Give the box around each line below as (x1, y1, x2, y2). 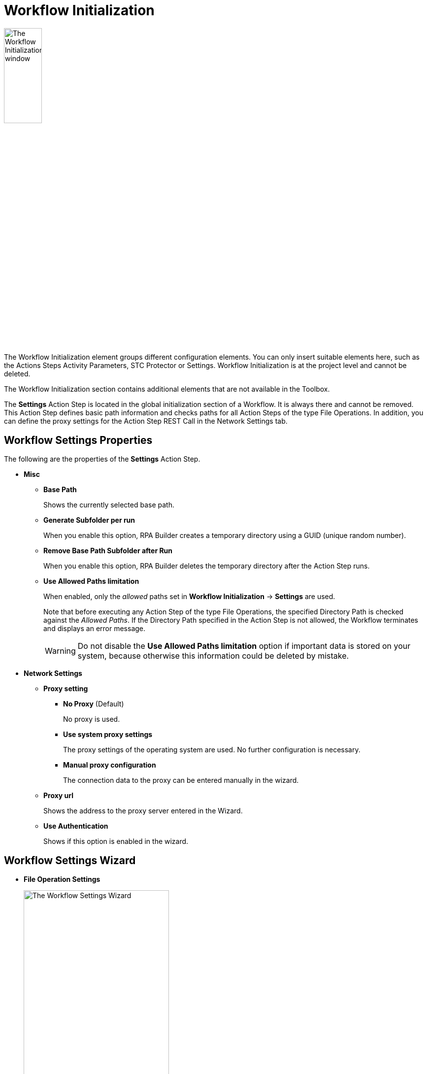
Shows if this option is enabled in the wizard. (43, 837, 189, 846)
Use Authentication (43, 822, 108, 831)
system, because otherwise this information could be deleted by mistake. (77, 651, 349, 661)
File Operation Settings (24, 875, 100, 884)
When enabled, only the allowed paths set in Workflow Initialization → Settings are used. (43, 592, 335, 601)
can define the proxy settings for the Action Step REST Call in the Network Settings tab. (4, 417, 288, 426)
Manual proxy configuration (63, 761, 156, 770)
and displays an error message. (43, 624, 146, 633)
